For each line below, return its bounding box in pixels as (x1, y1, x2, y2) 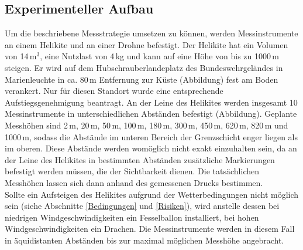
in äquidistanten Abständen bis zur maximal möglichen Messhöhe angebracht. (5, 234, 284, 246)
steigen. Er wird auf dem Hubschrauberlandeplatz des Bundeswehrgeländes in (5, 61, 283, 73)
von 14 (5, 50, 29, 62)
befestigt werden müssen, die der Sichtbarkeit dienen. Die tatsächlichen (5, 165, 259, 177)
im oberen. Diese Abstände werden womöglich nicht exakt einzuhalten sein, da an (5, 142, 297, 154)
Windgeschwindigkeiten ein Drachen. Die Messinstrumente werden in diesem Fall (5, 222, 295, 235)
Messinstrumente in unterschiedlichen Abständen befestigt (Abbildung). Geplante (5, 107, 297, 120)
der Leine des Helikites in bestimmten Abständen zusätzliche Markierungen (5, 153, 275, 165)
